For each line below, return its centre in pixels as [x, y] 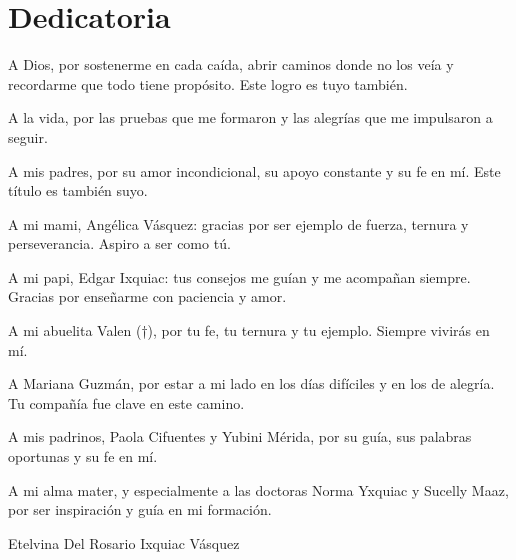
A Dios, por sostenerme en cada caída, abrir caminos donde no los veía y [231, 64]
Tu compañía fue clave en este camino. [126, 402]
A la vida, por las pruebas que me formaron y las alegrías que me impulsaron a [250, 117]
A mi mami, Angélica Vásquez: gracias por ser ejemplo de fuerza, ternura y [238, 223]
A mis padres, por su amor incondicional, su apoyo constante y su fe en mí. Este [254, 170]
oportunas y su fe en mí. [83, 456]
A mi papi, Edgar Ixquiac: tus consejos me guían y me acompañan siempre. [239, 276]
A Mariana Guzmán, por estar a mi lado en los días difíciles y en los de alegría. [251, 383]
